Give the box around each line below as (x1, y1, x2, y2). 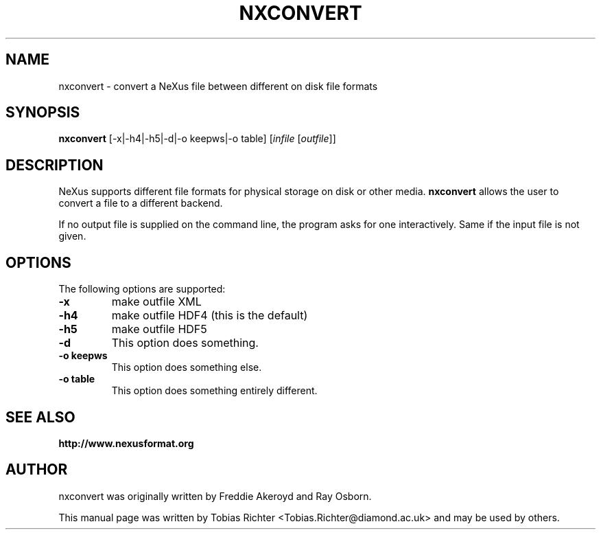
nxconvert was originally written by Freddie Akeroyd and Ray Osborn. (58, 490, 372, 502)
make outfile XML (111, 295, 202, 309)
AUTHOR (5, 461, 68, 479)
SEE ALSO (5, 408, 75, 426)
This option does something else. (111, 361, 262, 374)
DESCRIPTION (5, 156, 104, 174)
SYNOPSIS (5, 104, 80, 122)
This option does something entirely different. (111, 385, 318, 397)
